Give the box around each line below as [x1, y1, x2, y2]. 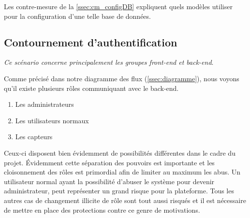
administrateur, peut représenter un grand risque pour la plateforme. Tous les [4, 186, 234, 196]
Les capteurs [15, 131, 53, 142]
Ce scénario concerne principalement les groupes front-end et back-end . [4, 57, 214, 67]
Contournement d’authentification [4, 34, 177, 49]
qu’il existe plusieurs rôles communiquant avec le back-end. [4, 83, 179, 93]
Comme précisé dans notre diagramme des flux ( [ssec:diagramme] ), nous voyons [4, 73, 239, 83]
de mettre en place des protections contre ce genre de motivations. [4, 204, 200, 215]
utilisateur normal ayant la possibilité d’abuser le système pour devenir [4, 176, 215, 186]
